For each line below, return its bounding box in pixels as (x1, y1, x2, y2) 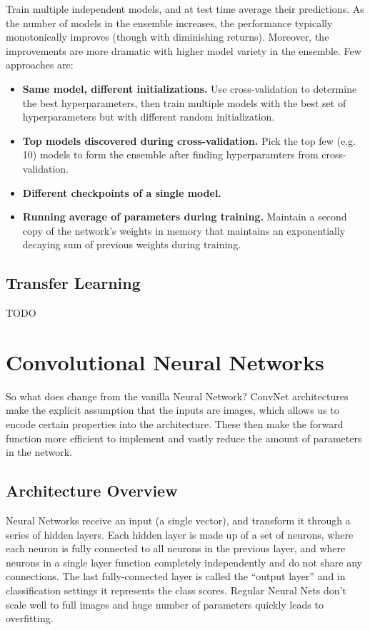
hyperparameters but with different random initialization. (22, 109, 275, 124)
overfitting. (6, 611, 54, 626)
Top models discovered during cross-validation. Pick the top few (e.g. (22, 133, 356, 148)
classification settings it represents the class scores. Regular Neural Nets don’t (6, 582, 346, 597)
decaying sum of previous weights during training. (22, 237, 241, 252)
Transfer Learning (6, 272, 141, 294)
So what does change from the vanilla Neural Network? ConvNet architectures (6, 388, 349, 403)
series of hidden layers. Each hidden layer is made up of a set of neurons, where (6, 527, 354, 542)
